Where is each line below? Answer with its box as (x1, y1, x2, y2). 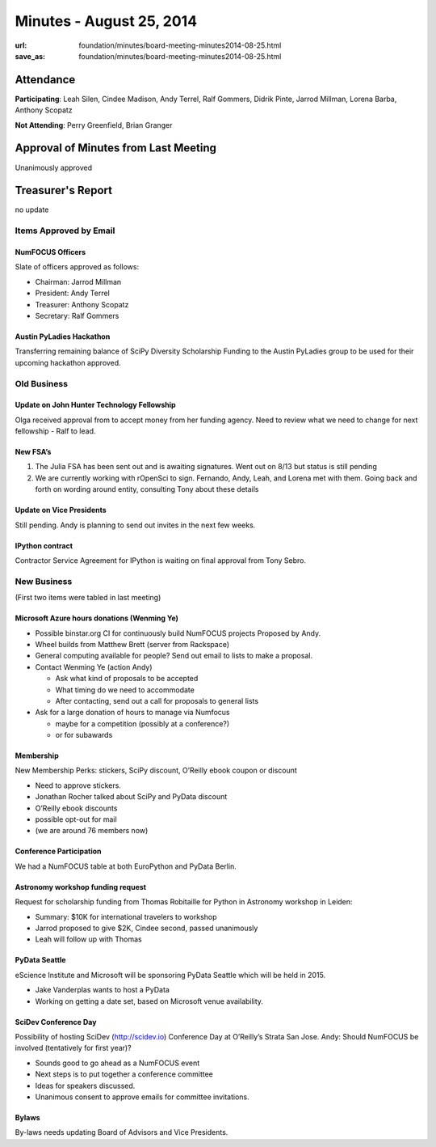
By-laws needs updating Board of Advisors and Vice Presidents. (15, 1128, 228, 1137)
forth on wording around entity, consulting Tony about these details (35, 485, 259, 494)
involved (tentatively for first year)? (15, 1043, 132, 1053)
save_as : (15, 51, 46, 61)
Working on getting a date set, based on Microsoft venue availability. (35, 996, 264, 1006)
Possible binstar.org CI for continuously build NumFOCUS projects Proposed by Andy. (35, 628, 321, 638)
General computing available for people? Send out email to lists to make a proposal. (35, 651, 313, 661)
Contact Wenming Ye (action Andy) (35, 662, 153, 671)
